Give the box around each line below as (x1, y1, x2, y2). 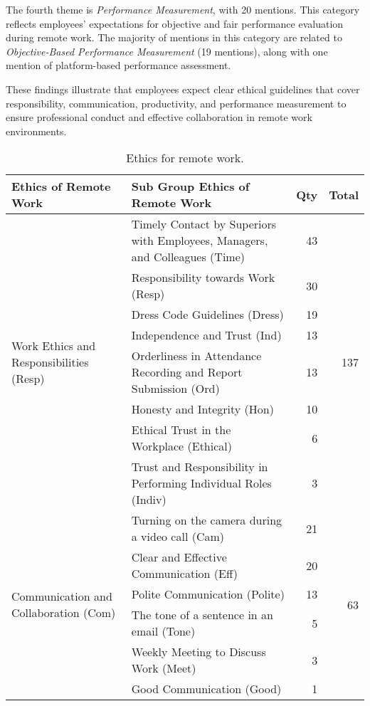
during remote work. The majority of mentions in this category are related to (6, 30, 342, 45)
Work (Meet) (131, 660, 196, 677)
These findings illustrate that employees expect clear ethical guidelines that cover (6, 81, 360, 96)
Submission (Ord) (131, 380, 220, 397)
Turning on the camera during (131, 512, 282, 529)
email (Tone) (131, 623, 196, 640)
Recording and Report (131, 364, 243, 381)
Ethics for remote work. (126, 149, 244, 167)
